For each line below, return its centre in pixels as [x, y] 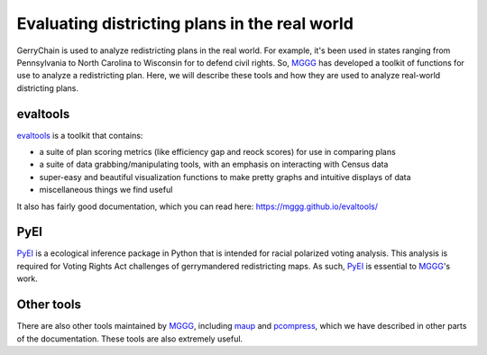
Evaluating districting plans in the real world [185, 23]
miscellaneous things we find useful [106, 190]
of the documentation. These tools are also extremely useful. [130, 339]
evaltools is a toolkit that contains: [80, 135]
